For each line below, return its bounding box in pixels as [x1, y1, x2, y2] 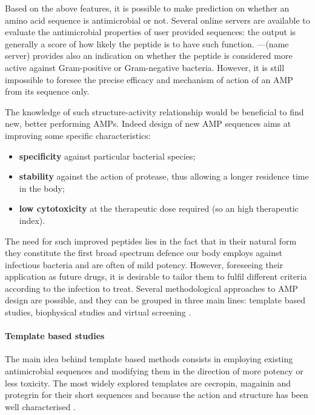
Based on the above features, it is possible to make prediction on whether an [5, 2, 290, 14]
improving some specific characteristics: [5, 129, 151, 141]
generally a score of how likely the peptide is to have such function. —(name [5, 37, 289, 50]
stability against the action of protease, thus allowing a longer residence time [19, 170, 309, 183]
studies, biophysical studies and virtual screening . [5, 306, 191, 319]
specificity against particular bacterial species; [19, 149, 196, 162]
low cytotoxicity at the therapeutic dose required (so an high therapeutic [19, 202, 299, 215]
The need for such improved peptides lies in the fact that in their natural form [5, 234, 297, 247]
